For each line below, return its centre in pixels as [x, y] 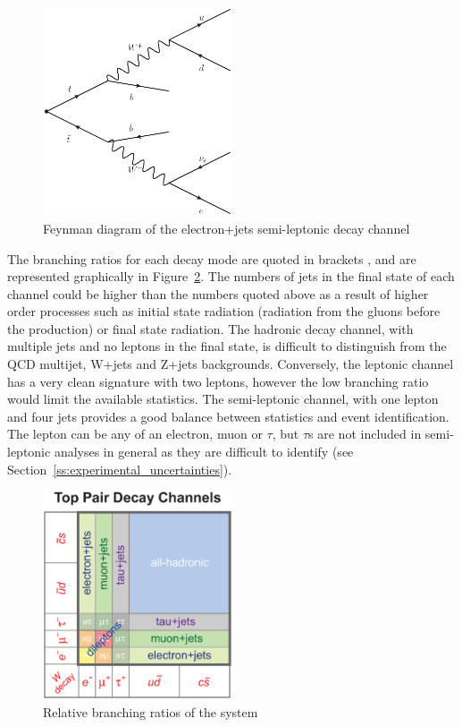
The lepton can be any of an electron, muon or [135, 434]
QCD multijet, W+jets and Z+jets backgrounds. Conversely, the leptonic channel [231, 364]
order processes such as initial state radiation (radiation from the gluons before [224, 311]
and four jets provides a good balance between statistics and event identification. [228, 416]
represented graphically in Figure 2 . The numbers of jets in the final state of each [231, 276]
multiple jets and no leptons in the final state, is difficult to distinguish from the [227, 346]
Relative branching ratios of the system [151, 711]
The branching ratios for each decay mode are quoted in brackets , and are [212, 258]
